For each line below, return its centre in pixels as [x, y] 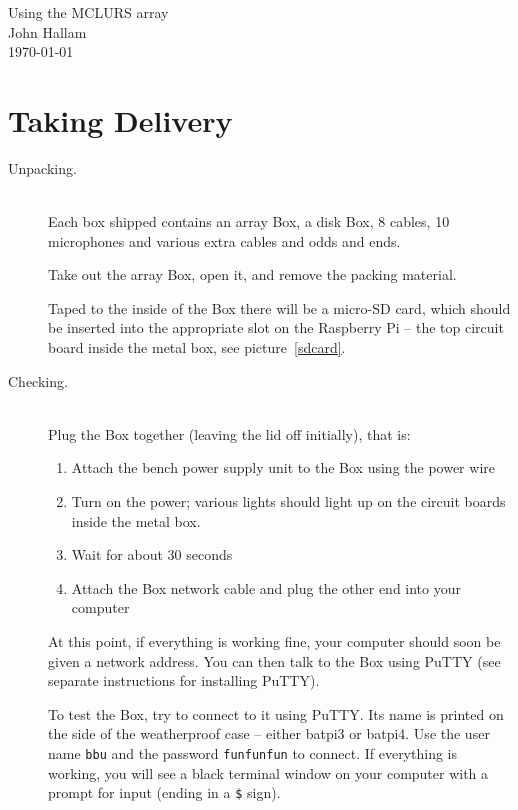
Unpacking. [42, 167]
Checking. [38, 380]
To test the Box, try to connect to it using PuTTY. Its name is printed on [276, 713]
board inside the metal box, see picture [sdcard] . [197, 347]
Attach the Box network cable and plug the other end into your [266, 587]
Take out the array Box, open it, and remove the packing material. [252, 274]
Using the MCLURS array [88, 12]
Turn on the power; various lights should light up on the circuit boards [288, 501]
